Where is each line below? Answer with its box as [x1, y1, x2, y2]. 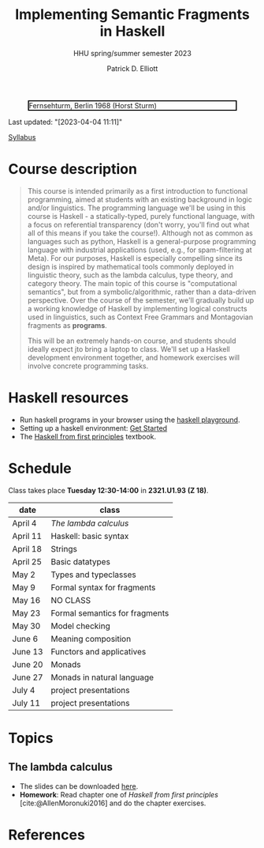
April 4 [12, 518, 37, 529]
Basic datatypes [50, 556, 110, 567]
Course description [8, 160, 138, 179]
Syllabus [8, 132, 36, 141]
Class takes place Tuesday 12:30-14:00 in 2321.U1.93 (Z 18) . [8, 485, 209, 495]
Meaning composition [50, 633, 132, 644]
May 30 [12, 620, 41, 631]
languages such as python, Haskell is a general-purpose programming [27, 236, 256, 246]
